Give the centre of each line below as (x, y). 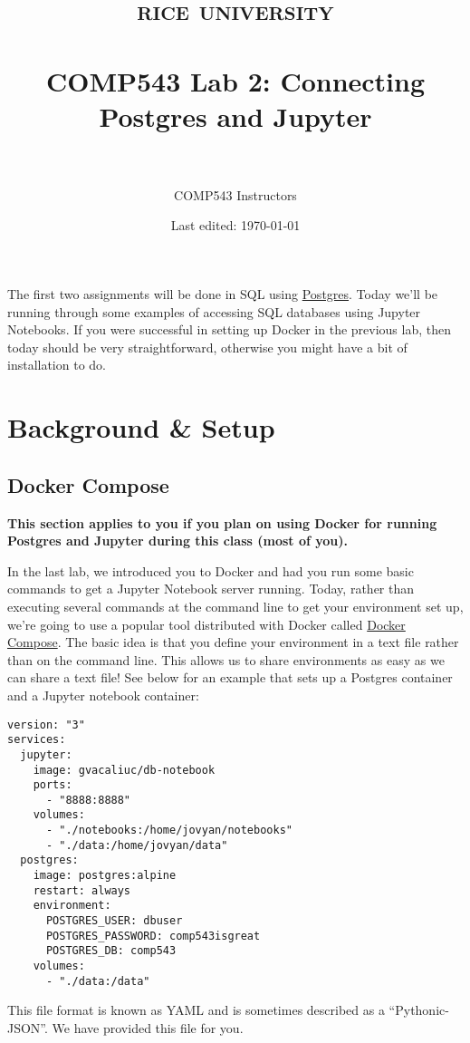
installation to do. (57, 365)
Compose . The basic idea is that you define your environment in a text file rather (233, 642)
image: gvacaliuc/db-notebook (124, 770)
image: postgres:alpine (105, 876)
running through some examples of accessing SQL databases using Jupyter (214, 311)
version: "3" (46, 724)
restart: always (82, 890)
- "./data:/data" (98, 981)
